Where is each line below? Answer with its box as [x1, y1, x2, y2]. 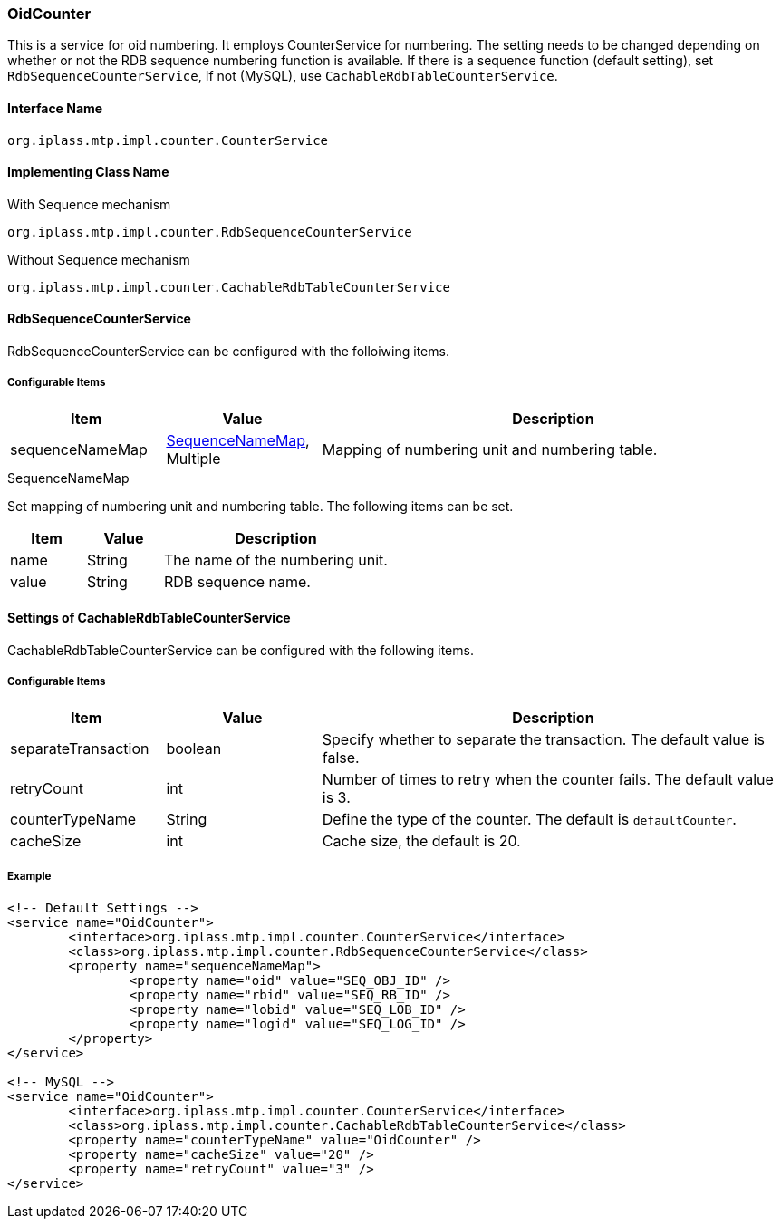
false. [322, 748, 360, 767]
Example [7, 870, 52, 883]
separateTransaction [10, 738, 149, 758]
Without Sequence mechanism [7, 251, 190, 267]
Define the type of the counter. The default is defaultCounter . [322, 809, 737, 828]
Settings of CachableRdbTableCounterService [7, 610, 291, 626]
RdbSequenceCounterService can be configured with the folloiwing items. [7, 343, 449, 360]
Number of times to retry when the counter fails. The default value [322, 769, 774, 788]
